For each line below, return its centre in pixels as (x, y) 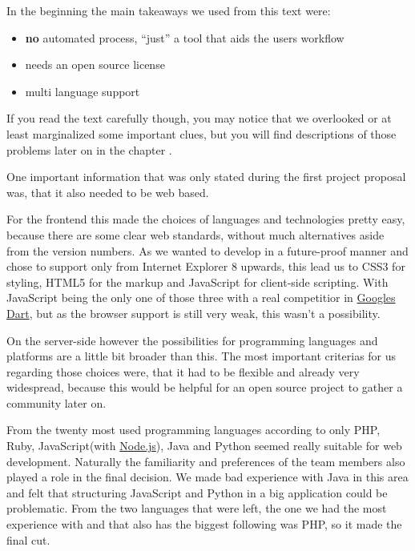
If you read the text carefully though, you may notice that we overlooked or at (199, 118)
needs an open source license (95, 64)
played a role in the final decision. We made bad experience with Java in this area (207, 477)
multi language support (83, 91)
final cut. (28, 539)
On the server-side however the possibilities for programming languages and (192, 340)
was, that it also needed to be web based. (108, 192)
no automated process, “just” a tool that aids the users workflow (185, 37)
